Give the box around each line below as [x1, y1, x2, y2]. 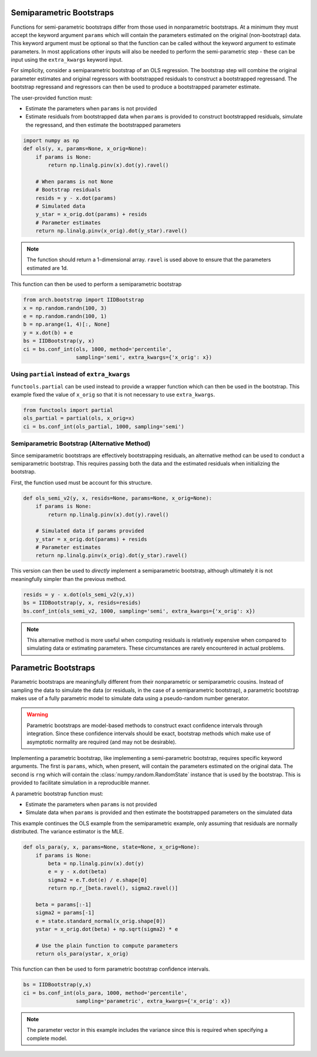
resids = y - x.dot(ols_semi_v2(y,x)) [23, 591, 135, 598]
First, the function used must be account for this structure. [11, 479, 153, 486]
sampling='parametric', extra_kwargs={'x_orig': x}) [75, 998, 231, 1004]
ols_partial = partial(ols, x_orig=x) [23, 415, 135, 422]
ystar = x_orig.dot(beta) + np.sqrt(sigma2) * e [35, 926, 178, 933]
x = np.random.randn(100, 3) [23, 305, 107, 311]
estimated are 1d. [26, 264, 69, 271]
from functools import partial [23, 407, 114, 414]
